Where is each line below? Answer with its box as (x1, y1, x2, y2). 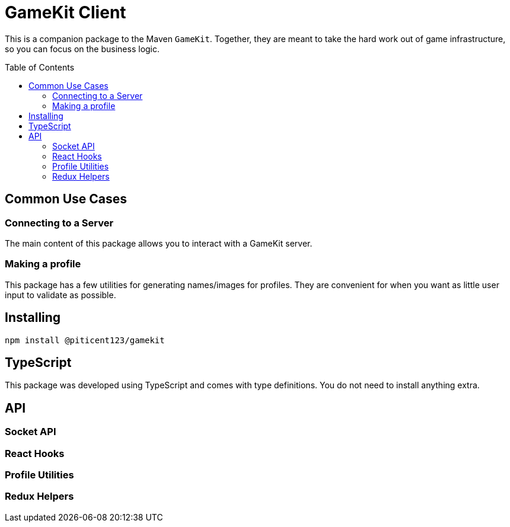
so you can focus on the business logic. (5, 43, 160, 54)
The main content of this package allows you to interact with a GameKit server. (5, 238, 313, 248)
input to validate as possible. (5, 289, 116, 300)
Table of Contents (5, 62, 75, 72)
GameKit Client (5, 2, 126, 23)
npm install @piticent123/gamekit (5, 335, 165, 345)
